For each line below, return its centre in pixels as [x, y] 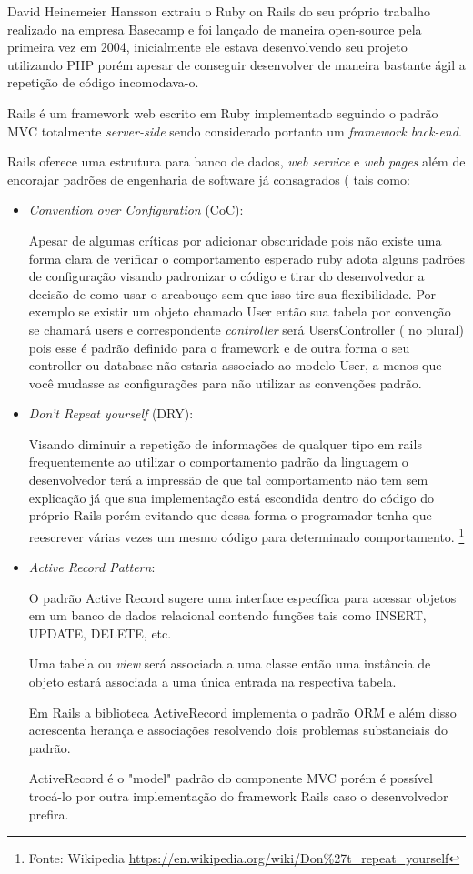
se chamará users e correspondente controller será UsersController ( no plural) [246, 329]
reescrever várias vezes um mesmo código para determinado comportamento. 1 [247, 535]
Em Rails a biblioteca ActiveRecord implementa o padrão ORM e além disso [242, 712]
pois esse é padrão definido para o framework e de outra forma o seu [219, 347]
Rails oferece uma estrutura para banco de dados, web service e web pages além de [236, 161]
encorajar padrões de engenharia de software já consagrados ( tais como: [209, 179]
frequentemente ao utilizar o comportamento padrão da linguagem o [218, 462]
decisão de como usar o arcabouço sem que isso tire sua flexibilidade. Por [232, 293]
